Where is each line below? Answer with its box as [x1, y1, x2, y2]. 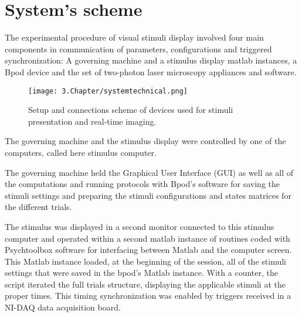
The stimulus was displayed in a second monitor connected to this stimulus [5, 220, 274, 232]
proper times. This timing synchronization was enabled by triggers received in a [5, 289, 291, 302]
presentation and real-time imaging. [28, 115, 157, 127]
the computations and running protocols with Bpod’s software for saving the [5, 178, 280, 190]
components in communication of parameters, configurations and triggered [5, 42, 272, 55]
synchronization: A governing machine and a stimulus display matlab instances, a [5, 54, 297, 66]
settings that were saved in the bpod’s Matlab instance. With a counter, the [5, 266, 278, 279]
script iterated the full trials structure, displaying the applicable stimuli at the [5, 278, 286, 290]
